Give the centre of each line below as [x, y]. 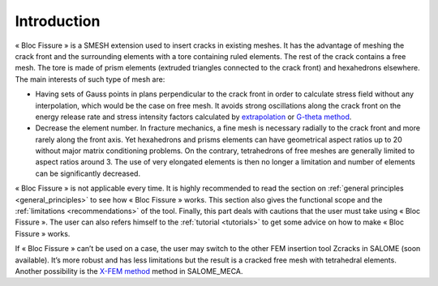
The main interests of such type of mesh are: [90, 79]
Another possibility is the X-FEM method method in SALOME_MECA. [129, 271]
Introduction [58, 21]
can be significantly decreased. [88, 173]
